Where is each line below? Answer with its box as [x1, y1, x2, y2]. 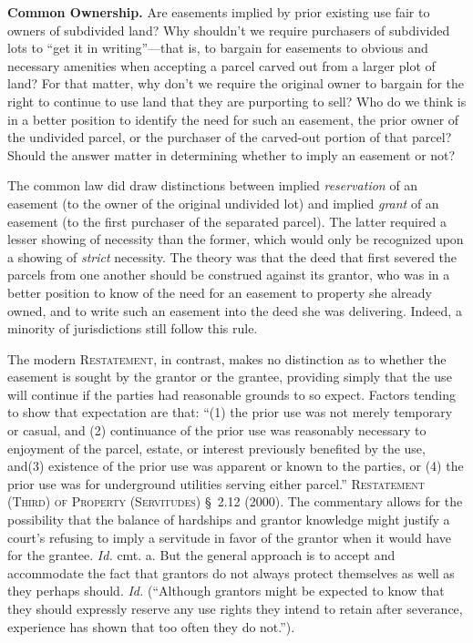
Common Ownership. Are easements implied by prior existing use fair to [7, 3, 430, 21]
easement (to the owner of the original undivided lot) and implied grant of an [7, 193, 439, 212]
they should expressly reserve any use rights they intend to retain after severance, [7, 599, 463, 617]
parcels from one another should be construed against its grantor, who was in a [7, 265, 450, 284]
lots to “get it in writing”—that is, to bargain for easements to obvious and [7, 38, 428, 57]
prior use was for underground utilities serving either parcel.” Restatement [7, 474, 425, 493]
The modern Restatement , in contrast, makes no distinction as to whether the [7, 349, 447, 368]
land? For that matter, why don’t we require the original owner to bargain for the [7, 74, 465, 93]
